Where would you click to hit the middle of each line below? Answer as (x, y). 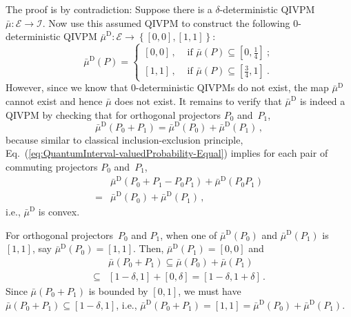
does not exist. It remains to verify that (198, 100)
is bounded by (118, 290)
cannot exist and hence (54, 100)
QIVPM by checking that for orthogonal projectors (113, 114)
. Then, (149, 248)
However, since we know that (67, 87)
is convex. (59, 212)
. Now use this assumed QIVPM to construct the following (166, 22)
